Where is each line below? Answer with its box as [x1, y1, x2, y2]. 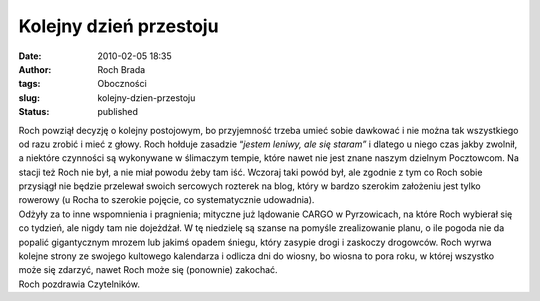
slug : [18, 91, 40, 104]
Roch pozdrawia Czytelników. [18, 278, 140, 290]
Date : [18, 50, 42, 62]
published [97, 106, 139, 118]
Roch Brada [97, 63, 146, 75]
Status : [18, 106, 50, 118]
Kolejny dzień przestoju [18, 15, 219, 37]
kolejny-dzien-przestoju [97, 91, 196, 104]
